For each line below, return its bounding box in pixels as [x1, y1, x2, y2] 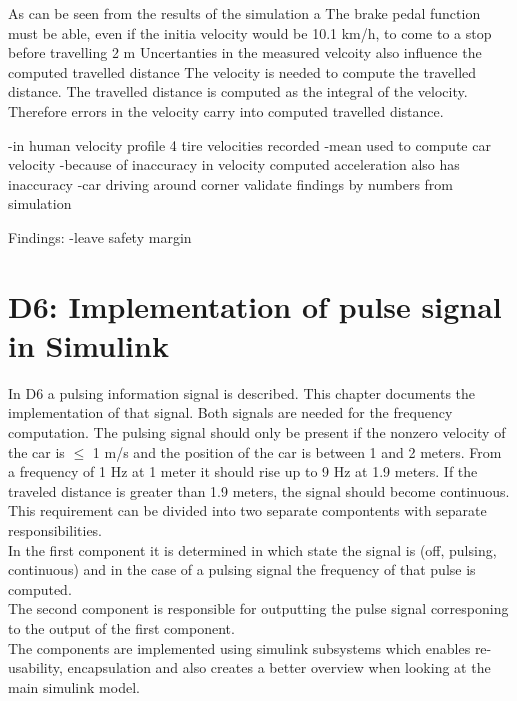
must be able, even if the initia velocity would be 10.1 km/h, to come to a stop [8, 22, 492, 43]
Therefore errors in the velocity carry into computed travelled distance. [8, 100, 444, 121]
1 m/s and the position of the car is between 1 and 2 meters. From [92, 441, 502, 462]
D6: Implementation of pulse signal [8, 285, 502, 326]
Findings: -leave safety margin [8, 226, 192, 247]
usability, [8, 657, 63, 678]
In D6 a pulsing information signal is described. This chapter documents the [8, 382, 476, 403]
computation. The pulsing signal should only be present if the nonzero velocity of [8, 422, 506, 443]
